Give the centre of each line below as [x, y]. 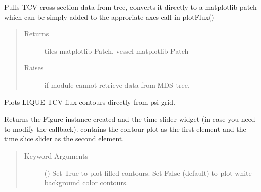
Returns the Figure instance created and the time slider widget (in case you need [130, 119]
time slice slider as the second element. [64, 139]
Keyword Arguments [56, 155]
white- [245, 172]
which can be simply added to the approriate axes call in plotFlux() [109, 16]
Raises [34, 68]
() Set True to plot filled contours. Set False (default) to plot [138, 172]
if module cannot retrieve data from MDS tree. [117, 84]
